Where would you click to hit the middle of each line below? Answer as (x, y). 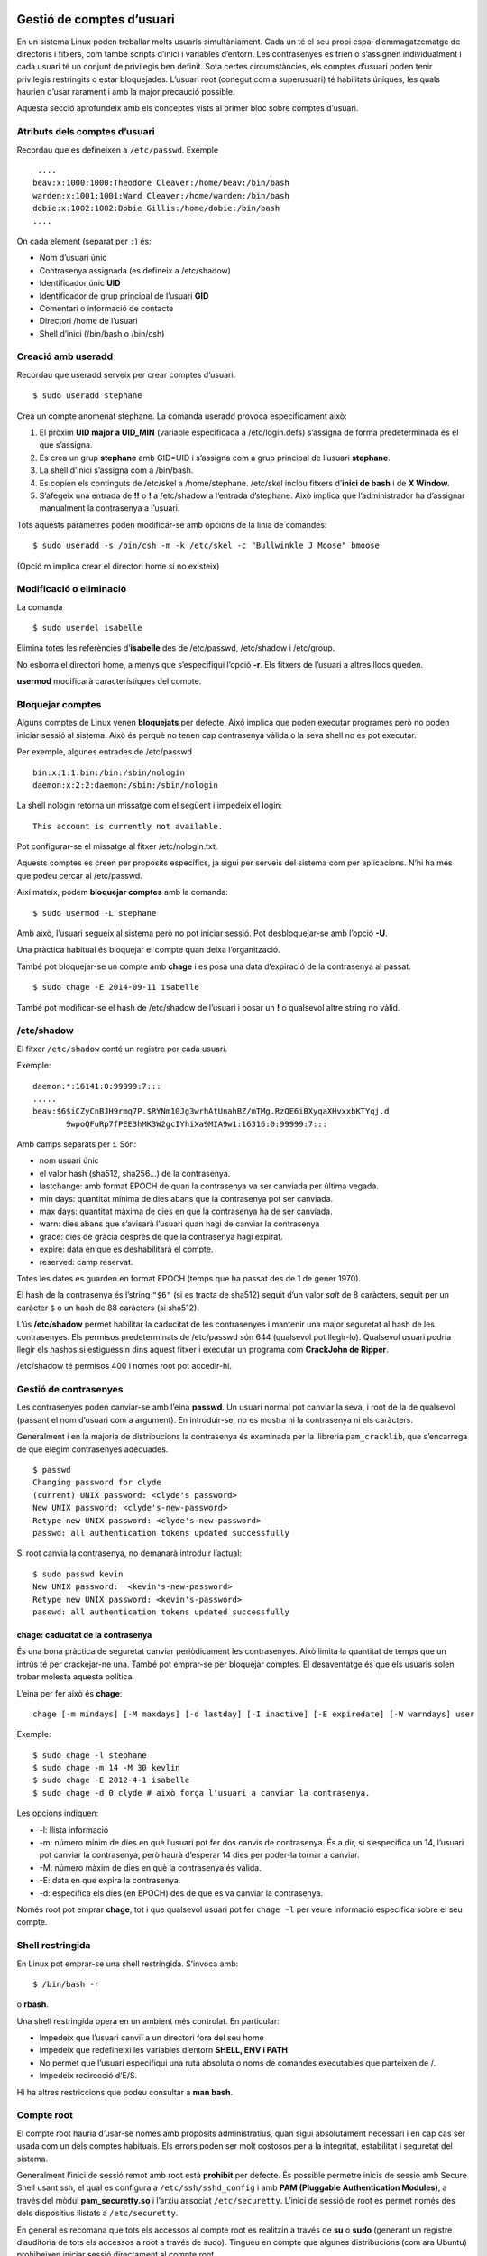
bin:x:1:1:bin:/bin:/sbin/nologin (109, 772)
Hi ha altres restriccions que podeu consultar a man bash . (125, 2092)
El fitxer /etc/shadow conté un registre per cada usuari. (122, 1049)
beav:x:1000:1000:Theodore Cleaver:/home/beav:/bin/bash (161, 183)
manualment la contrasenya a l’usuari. (110, 508)
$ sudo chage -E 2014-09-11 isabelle (116, 987)
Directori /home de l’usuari (89, 321)
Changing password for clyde (97, 1483)
